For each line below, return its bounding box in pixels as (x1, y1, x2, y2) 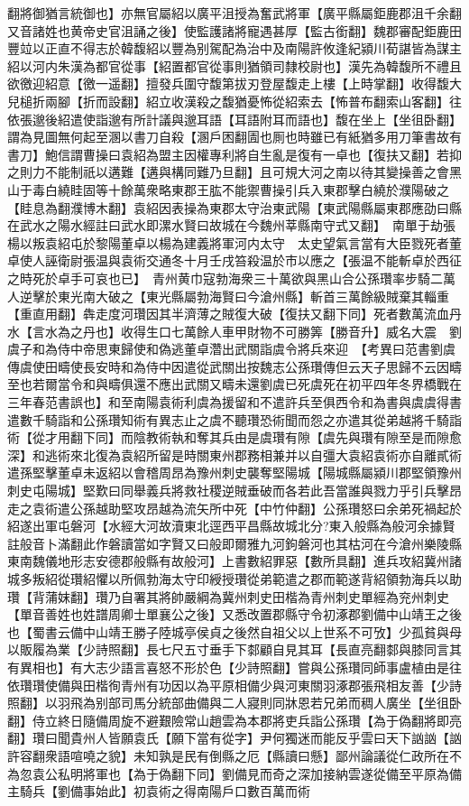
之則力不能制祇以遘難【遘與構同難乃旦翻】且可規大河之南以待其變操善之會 (7, 162, 449, 181)
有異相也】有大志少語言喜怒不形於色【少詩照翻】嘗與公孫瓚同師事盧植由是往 (7, 657, 462, 676)
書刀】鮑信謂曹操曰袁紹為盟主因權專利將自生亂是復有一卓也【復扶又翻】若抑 (7, 144, 462, 163)
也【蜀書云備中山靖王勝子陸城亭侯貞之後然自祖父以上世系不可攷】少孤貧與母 (7, 622, 462, 641)
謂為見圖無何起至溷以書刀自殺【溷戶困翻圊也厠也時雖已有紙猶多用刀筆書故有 (7, 127, 462, 146)
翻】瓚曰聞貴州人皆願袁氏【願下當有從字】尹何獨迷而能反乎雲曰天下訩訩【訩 (7, 728, 462, 747)
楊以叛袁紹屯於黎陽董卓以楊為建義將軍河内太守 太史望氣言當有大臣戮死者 (7, 233, 449, 252)
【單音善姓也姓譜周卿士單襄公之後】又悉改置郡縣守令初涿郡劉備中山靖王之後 (7, 605, 462, 624)
